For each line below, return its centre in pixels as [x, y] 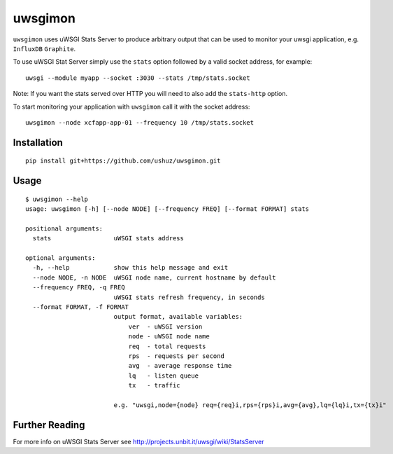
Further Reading [49, 425]
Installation [38, 143]
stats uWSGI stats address [108, 239]
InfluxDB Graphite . [44, 48]
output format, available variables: [178, 317]
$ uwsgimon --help [57, 199]
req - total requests [167, 346]
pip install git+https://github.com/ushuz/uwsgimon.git [123, 161]
